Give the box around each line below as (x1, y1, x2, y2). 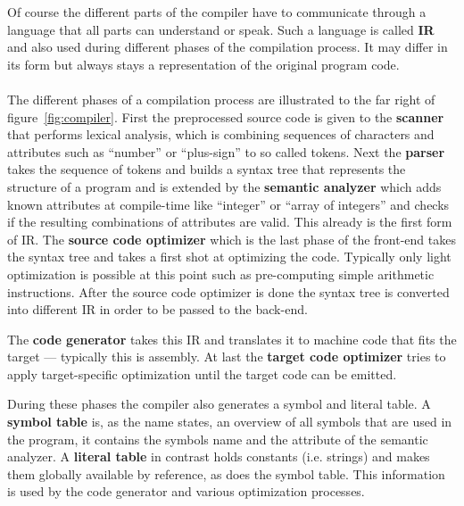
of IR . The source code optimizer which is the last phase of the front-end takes (7, 229, 456, 248)
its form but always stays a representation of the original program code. (7, 54, 400, 73)
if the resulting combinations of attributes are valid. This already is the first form (7, 212, 452, 231)
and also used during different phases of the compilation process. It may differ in (7, 37, 448, 56)
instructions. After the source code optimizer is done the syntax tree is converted (7, 282, 450, 301)
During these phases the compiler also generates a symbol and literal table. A (7, 394, 431, 413)
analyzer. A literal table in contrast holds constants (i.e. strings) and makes (7, 447, 430, 466)
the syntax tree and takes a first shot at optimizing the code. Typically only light (7, 247, 452, 266)
